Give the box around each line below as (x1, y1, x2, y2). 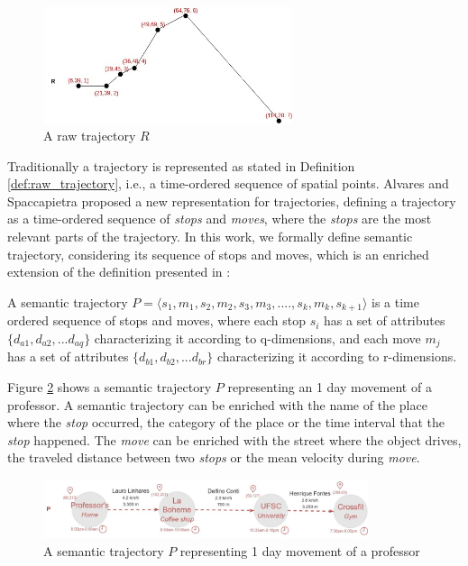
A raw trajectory (43, 126, 136, 145)
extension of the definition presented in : (7, 262, 231, 281)
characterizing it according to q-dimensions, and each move (94, 328, 421, 347)
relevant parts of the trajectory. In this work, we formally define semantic (7, 227, 413, 246)
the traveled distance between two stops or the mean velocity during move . (7, 448, 420, 467)
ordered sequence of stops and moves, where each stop (7, 311, 307, 330)
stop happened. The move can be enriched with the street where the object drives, (7, 430, 462, 449)
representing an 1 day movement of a (227, 377, 432, 396)
